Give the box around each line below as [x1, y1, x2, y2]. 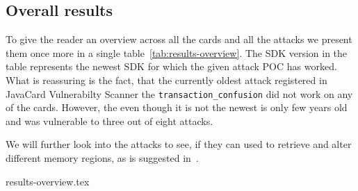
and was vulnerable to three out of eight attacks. [6, 113, 213, 128]
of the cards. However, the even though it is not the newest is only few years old [6, 100, 348, 115]
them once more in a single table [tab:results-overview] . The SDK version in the [6, 45, 348, 60]
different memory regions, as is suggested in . [6, 151, 199, 165]
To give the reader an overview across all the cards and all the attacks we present [6, 32, 352, 47]
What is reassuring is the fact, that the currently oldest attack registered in [6, 72, 327, 87]
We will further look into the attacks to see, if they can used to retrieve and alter [6, 137, 352, 151]
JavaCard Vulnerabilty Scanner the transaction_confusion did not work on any [6, 86, 353, 101]
